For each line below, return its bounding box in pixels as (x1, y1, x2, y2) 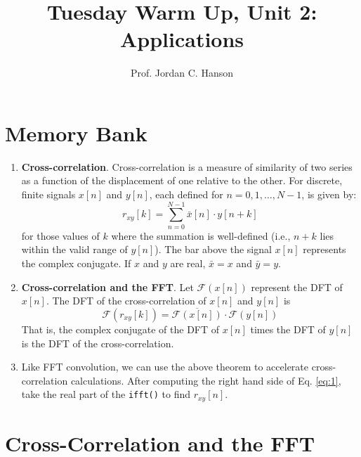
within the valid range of (21, 242, 128, 257)
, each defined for (149, 187, 223, 202)
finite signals (21, 187, 76, 202)
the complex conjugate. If (21, 255, 131, 270)
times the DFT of (250, 321, 326, 336)
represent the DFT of (251, 279, 343, 294)
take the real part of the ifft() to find (21, 387, 190, 401)
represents (303, 242, 346, 257)
